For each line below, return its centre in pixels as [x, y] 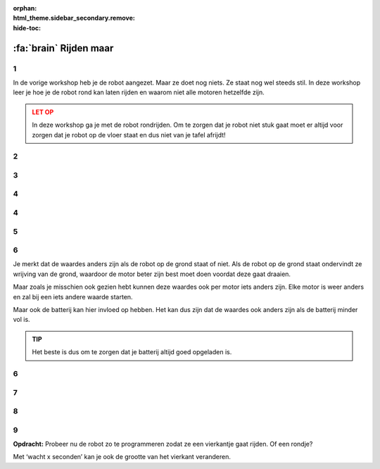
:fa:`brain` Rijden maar [63, 48]
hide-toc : [27, 27]
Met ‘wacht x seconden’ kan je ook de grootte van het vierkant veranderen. [122, 457]
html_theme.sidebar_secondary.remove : [74, 18]
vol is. [22, 320]
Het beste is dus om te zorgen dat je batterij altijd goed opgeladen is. [132, 352]
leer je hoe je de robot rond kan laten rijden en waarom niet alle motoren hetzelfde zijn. [139, 92]
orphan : [25, 8]
